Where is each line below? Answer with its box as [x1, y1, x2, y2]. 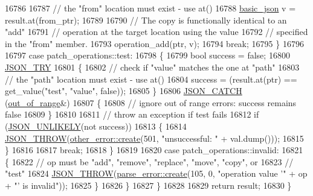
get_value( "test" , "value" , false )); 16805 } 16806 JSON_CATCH [5, 84, 242, 97]
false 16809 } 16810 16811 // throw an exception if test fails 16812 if [5, 108, 259, 121]
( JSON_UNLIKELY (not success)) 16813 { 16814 [5, 119, 187, 132]
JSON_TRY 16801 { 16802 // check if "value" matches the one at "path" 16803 [5, 60, 300, 73]
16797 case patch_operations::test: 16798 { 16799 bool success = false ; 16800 [5, 49, 290, 62]
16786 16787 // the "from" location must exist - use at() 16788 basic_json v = [5, 2, 296, 14]
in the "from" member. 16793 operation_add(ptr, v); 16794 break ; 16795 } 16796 [5, 37, 304, 49]
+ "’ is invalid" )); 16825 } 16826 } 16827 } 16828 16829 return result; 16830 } [5, 179, 292, 191]
